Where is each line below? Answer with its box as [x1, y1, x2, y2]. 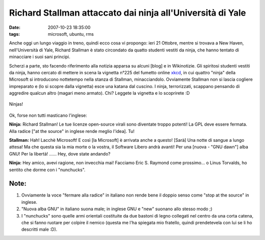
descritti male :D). [21, 226, 57, 232]
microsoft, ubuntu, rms [48, 31, 94, 37]
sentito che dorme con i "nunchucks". [9, 167, 86, 173]
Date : [9, 24, 21, 30]
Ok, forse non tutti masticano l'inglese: [9, 112, 87, 118]
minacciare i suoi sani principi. [9, 54, 71, 60]
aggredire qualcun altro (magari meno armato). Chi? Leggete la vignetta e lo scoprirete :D [9, 90, 190, 96]
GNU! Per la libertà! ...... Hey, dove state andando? [9, 151, 110, 156]
